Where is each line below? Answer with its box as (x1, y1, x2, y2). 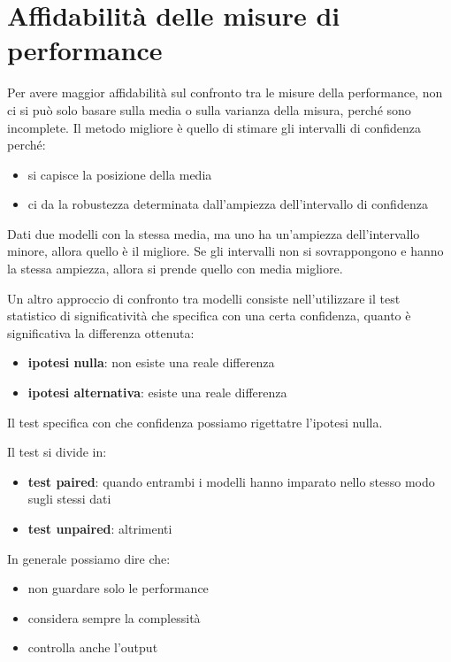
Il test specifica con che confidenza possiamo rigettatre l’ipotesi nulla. (7, 412, 383, 431)
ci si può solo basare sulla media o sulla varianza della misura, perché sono (7, 100, 411, 119)
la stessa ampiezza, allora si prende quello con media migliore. (7, 259, 343, 278)
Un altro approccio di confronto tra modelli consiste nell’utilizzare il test (7, 289, 401, 307)
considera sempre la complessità (27, 608, 201, 627)
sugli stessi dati (27, 489, 111, 508)
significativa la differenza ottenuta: (7, 323, 195, 342)
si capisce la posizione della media (27, 165, 212, 183)
